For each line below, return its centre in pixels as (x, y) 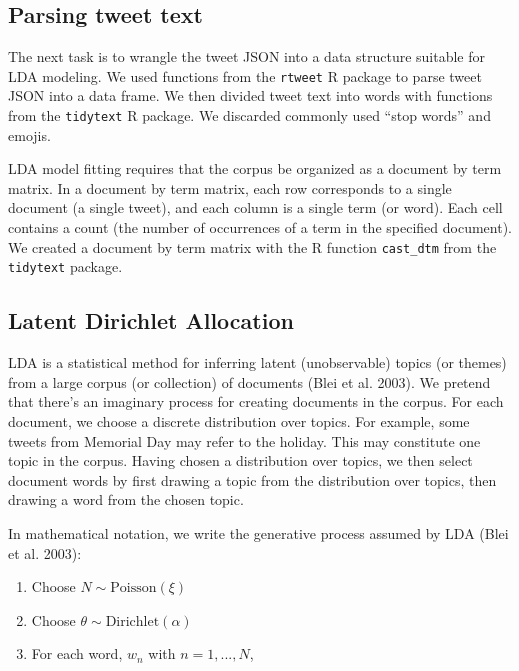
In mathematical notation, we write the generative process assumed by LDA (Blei (258, 532)
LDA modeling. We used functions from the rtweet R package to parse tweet (245, 75)
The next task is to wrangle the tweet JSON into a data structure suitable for (247, 56)
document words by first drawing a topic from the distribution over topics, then (252, 479)
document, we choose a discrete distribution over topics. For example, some (239, 420)
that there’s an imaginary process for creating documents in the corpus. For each (256, 401)
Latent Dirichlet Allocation (151, 320)
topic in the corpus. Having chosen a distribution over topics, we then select (240, 460)
